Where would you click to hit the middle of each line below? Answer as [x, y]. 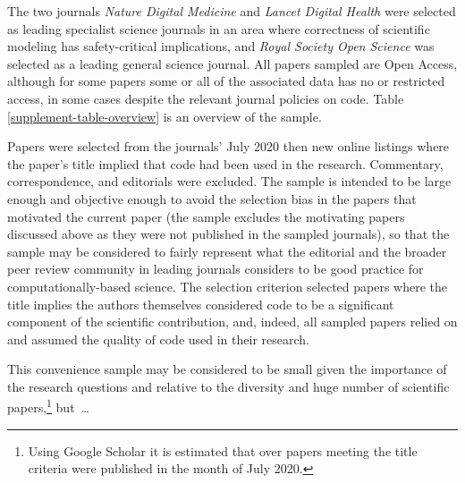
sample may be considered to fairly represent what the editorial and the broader [227, 251]
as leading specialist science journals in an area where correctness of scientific [219, 28]
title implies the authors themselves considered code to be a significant [201, 304]
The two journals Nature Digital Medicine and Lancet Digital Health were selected [232, 11]
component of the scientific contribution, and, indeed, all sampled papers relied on [232, 322]
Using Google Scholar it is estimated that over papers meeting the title [223, 450]
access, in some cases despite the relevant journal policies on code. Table [206, 98]
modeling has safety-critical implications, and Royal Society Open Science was [221, 46]
